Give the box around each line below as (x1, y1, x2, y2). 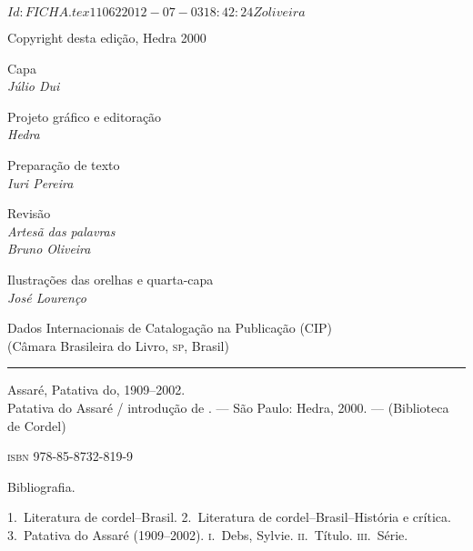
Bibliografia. (7, 476, 75, 496)
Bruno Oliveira (7, 239, 91, 258)
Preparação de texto (7, 155, 120, 174)
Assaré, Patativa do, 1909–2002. (7, 380, 186, 399)
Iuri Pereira (7, 173, 74, 192)
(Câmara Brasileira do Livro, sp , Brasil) (7, 336, 229, 355)
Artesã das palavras (7, 221, 116, 240)
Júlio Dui (7, 76, 60, 95)
